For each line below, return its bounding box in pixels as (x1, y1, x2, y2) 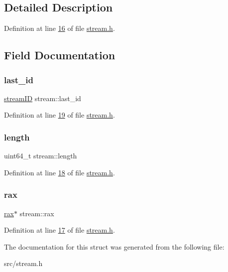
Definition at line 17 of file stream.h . (4, 225, 115, 235)
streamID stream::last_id (4, 93, 81, 103)
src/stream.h (4, 258, 43, 269)
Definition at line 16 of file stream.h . (4, 23, 115, 33)
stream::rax (19, 208, 54, 218)
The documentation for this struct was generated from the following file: (4, 241, 225, 252)
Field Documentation (4, 47, 115, 63)
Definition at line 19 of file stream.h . (4, 110, 115, 120)
